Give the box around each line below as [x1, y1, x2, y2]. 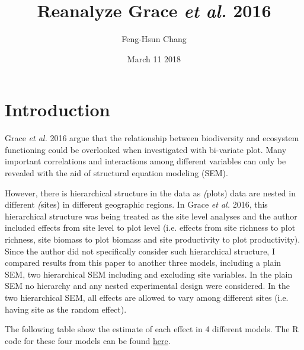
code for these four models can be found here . [5, 334, 171, 346]
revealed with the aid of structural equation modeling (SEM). [5, 167, 228, 179]
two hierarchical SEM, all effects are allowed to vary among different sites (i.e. [5, 291, 289, 303]
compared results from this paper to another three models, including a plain [5, 256, 281, 269]
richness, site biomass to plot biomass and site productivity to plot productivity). [5, 233, 300, 245]
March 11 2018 [127, 52, 181, 65]
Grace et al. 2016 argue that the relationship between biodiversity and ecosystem [5, 132, 299, 144]
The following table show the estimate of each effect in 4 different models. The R [5, 323, 299, 335]
